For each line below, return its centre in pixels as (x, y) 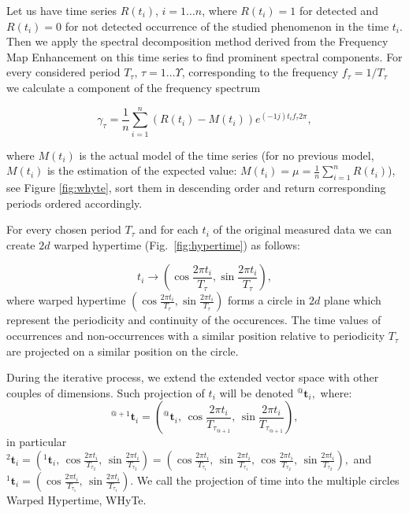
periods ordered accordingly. (74, 203)
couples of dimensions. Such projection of (106, 392)
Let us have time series (62, 10)
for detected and (338, 10)
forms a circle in (266, 300)
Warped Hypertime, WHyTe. (76, 500)
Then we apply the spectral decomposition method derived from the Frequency (197, 41)
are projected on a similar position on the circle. (123, 351)
